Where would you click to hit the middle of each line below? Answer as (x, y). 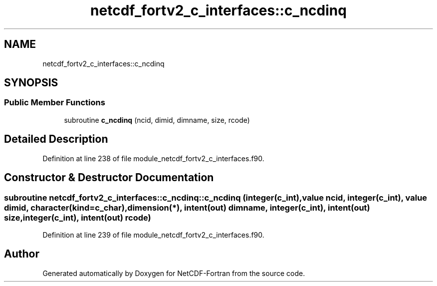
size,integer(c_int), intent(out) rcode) (78, 217)
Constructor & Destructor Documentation (109, 178)
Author (22, 254)
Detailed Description (56, 139)
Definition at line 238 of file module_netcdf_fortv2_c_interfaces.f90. (153, 158)
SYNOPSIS (31, 83)
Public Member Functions (55, 103)
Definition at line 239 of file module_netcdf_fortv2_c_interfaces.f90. (153, 235)
